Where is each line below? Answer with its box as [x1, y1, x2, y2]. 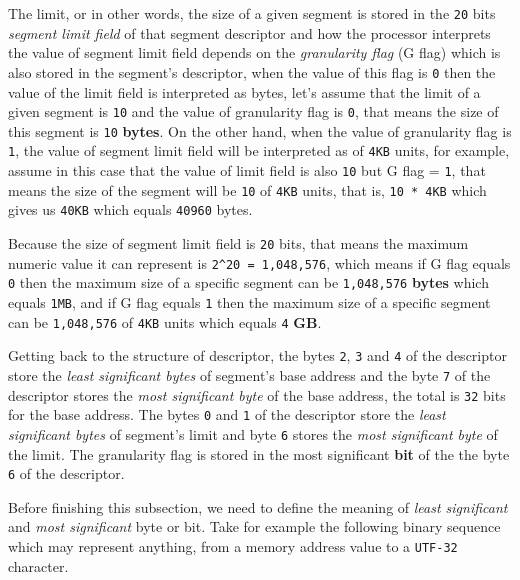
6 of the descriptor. [8, 463, 125, 484]
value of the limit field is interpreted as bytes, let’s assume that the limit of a [8, 81, 481, 102]
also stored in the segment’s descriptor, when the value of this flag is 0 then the [8, 61, 496, 82]
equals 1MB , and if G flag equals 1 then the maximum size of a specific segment [8, 292, 491, 312]
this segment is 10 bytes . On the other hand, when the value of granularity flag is [8, 120, 512, 141]
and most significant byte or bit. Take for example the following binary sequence [8, 516, 501, 537]
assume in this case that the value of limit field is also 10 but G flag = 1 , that [8, 160, 486, 181]
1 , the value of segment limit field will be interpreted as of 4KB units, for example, [8, 140, 510, 161]
